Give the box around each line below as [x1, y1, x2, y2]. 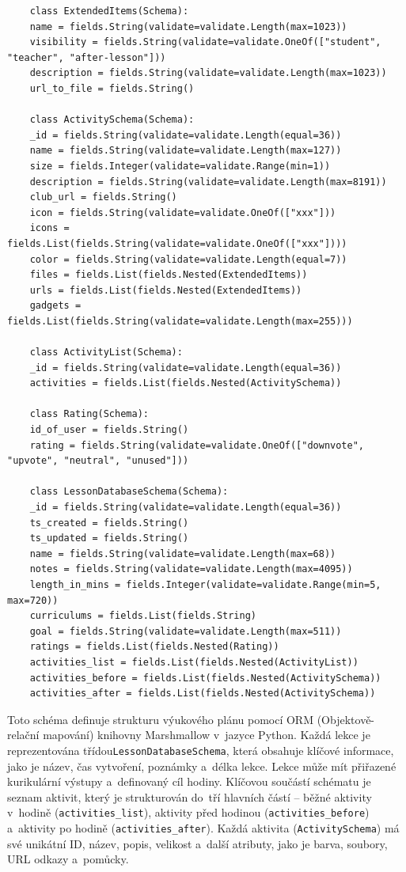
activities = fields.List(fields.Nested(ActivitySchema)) [29, 377, 342, 389]
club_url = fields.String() [29, 191, 177, 203]
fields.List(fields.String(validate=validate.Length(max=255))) [7, 315, 353, 327]
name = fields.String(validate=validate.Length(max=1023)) [29, 21, 347, 32]
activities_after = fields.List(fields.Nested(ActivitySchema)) [29, 688, 376, 699]
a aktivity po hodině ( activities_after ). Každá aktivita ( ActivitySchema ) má [7, 820, 400, 836]
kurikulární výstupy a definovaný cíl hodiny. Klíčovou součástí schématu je [7, 773, 371, 790]
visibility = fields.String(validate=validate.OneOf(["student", [29, 36, 381, 48]
